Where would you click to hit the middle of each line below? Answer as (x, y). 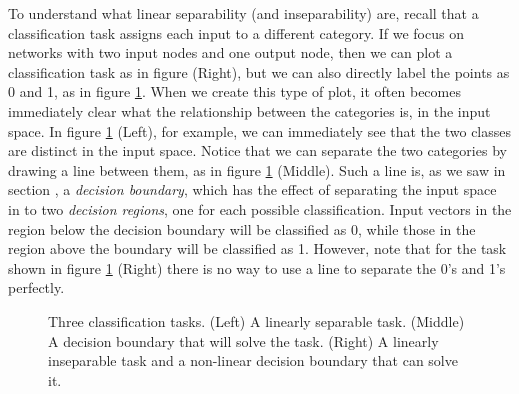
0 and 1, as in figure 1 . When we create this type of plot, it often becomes (234, 91)
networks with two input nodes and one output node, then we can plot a (230, 52)
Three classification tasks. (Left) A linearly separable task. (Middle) (256, 320)
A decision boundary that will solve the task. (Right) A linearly (243, 340)
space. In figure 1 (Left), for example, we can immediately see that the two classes (260, 130)
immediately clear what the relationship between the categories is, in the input (249, 110)
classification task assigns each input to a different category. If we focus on (236, 32)
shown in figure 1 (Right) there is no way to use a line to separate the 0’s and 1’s (257, 267)
